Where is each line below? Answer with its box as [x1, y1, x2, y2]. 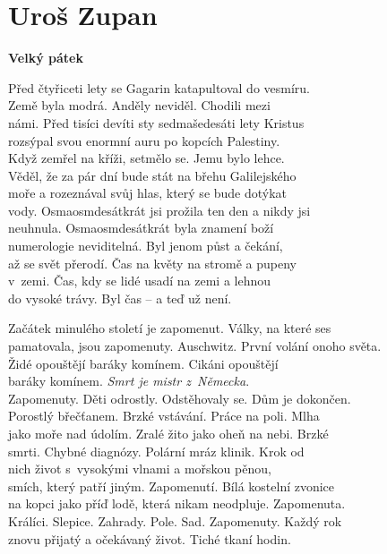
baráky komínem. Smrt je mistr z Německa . [8, 371, 250, 390]
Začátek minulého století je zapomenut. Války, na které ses [8, 319, 331, 337]
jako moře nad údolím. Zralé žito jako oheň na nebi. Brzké [8, 424, 329, 442]
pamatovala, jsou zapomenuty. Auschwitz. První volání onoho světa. [8, 337, 382, 355]
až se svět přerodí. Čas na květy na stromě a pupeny [8, 253, 297, 272]
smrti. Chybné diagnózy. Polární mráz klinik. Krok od [8, 441, 305, 460]
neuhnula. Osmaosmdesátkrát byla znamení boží [8, 218, 274, 237]
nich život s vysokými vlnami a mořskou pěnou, [8, 459, 271, 478]
